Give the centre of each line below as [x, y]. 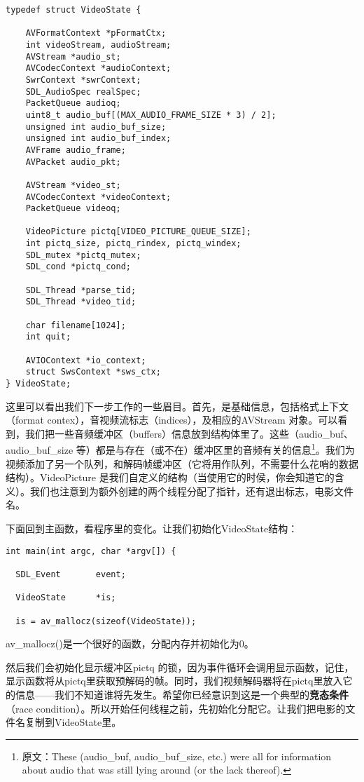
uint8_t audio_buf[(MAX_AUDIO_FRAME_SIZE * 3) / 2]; [151, 115]
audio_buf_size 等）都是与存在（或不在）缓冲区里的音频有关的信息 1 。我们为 [180, 449]
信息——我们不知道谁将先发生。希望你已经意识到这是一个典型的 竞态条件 [182, 695]
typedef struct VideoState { [73, 10]
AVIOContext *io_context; [86, 360]
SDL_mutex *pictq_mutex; [83, 255]
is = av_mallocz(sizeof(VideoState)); [106, 621]
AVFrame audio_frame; [76, 150]
